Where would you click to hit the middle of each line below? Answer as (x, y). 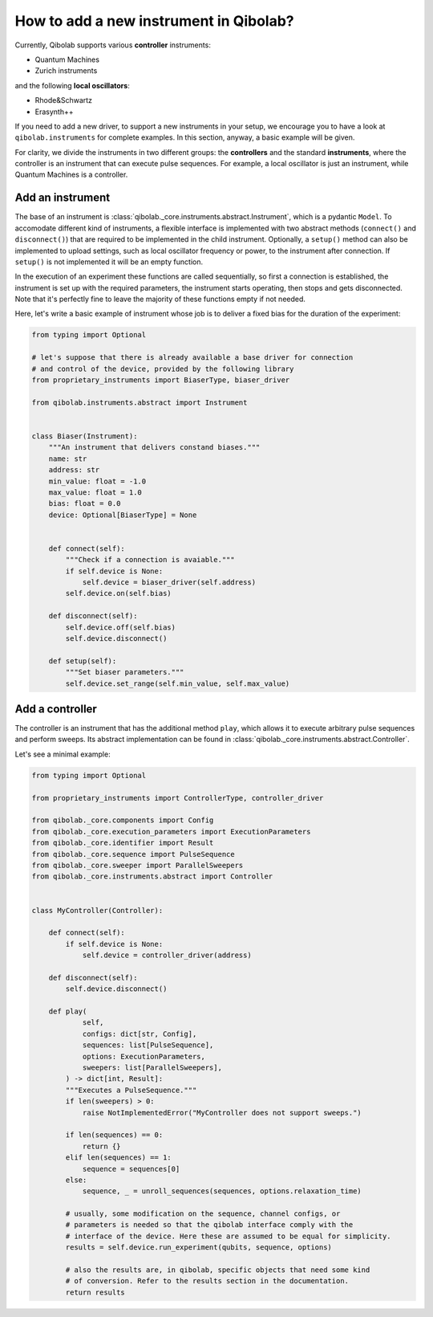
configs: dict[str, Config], (140, 1034)
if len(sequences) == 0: (114, 1135)
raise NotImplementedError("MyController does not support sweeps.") (222, 1113)
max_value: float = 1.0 (95, 492)
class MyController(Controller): (97, 910)
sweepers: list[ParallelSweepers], (152, 1068)
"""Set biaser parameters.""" (125, 672)
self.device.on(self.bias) (118, 593)
